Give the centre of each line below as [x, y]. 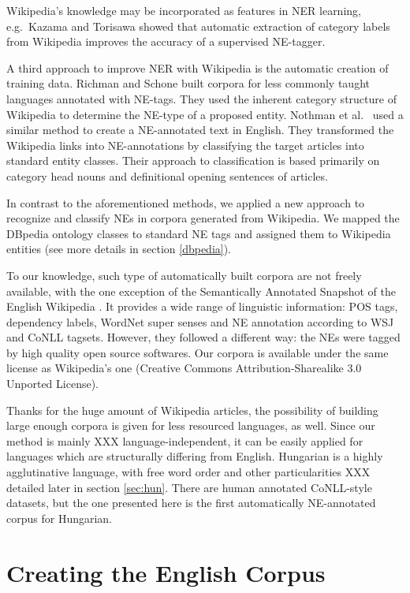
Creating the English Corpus [166, 572]
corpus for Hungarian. [60, 518]
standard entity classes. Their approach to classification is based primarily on [193, 160]
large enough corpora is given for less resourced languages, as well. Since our [191, 425]
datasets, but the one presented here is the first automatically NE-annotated [191, 503]
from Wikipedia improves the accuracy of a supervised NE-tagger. [166, 41]
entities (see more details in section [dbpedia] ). [119, 249]
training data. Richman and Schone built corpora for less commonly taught [188, 83]
